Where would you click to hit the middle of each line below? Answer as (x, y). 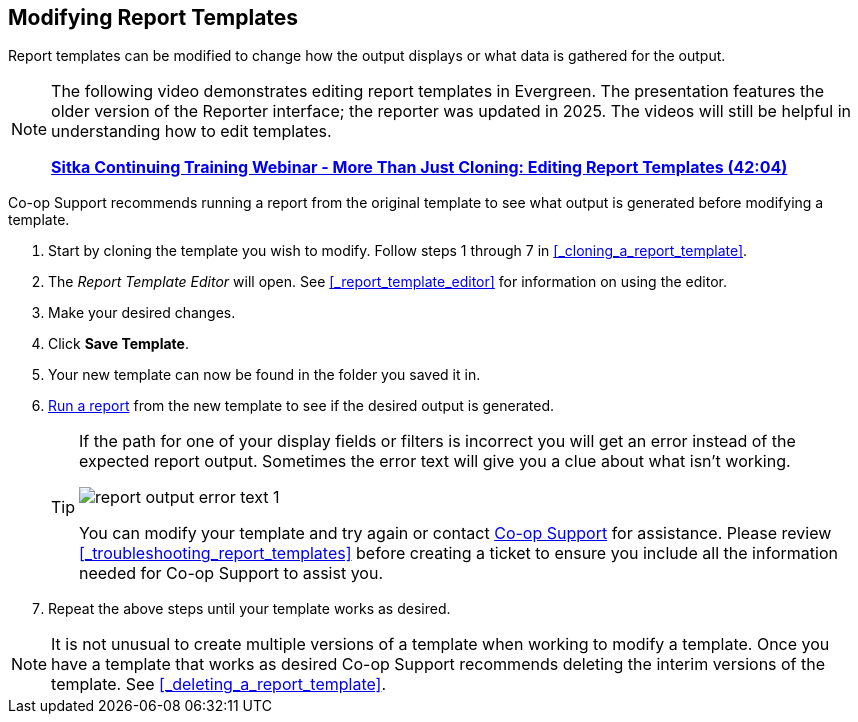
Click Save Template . (118, 344)
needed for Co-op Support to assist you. (231, 573)
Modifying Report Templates (153, 17)
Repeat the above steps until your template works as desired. (249, 609)
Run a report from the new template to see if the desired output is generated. (301, 406)
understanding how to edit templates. (191, 131)
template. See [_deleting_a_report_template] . (219, 684)
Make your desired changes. (142, 313)
